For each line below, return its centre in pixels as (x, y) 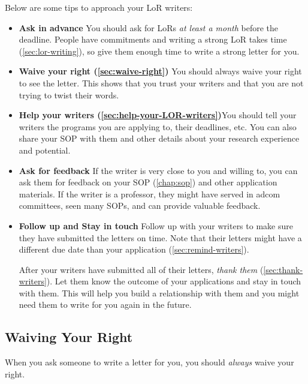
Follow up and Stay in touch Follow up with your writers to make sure (156, 225)
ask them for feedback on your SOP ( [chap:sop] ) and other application (148, 182)
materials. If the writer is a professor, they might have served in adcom (150, 193)
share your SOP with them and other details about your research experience (159, 138)
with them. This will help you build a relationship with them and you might (159, 292)
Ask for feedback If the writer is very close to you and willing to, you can (158, 170)
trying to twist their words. (69, 94)
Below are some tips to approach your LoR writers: (99, 7)
